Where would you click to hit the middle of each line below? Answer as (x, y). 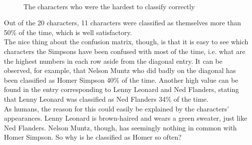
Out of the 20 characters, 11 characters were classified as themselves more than (123, 23)
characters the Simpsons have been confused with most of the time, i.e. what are (125, 51)
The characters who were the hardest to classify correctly (109, 6)
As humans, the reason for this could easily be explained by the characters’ (116, 108)
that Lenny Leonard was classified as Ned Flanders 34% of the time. (106, 99)
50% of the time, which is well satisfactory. (68, 32)
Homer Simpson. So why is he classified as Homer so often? (93, 137)
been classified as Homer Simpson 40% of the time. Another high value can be (121, 80)
